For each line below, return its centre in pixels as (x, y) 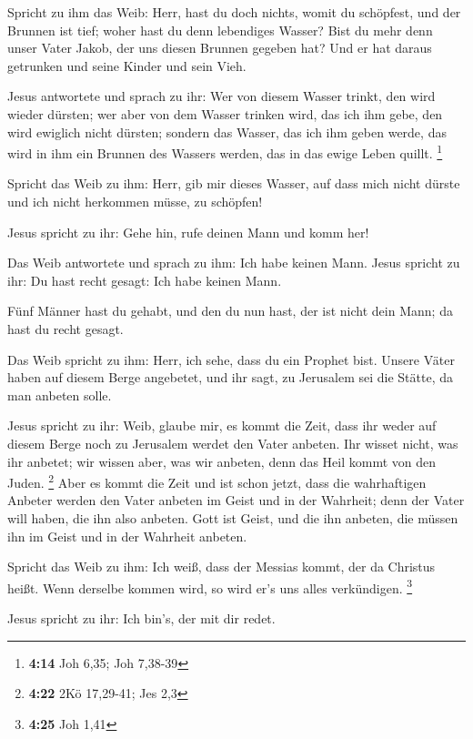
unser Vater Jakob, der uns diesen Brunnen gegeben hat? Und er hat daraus (220, 48)
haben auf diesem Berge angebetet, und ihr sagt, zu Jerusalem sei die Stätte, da (231, 377)
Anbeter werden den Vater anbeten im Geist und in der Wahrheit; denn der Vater (236, 500)
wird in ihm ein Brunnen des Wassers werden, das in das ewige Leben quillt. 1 (225, 152)
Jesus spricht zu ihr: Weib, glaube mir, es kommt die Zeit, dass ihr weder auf (222, 425)
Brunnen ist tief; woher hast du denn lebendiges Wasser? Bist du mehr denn (220, 30)
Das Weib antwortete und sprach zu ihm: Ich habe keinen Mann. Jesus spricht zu (234, 263)
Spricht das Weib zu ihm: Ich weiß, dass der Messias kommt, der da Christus (221, 567)
